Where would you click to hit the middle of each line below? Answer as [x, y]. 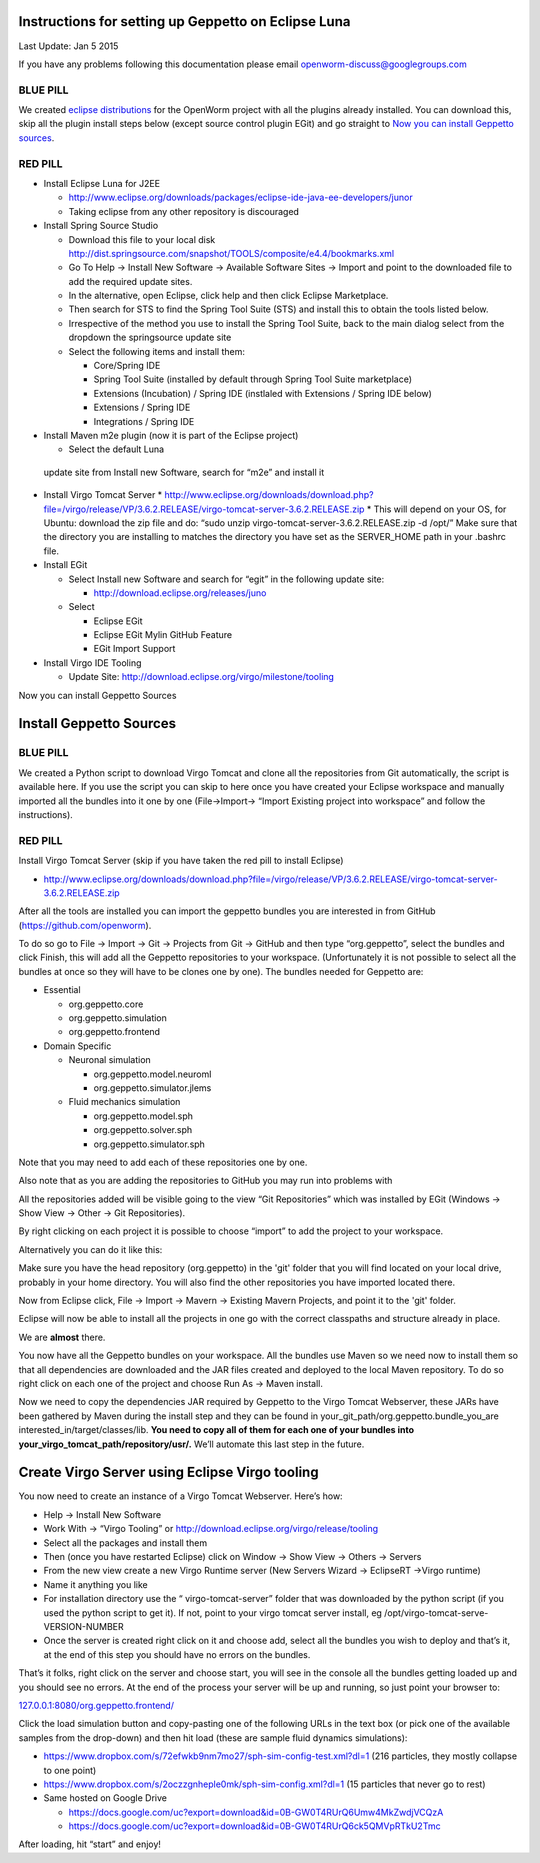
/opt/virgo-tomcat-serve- [436, 1612]
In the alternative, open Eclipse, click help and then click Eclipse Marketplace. [228, 296]
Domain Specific [77, 1046]
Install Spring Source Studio [101, 226]
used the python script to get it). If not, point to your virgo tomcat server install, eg [212, 1612]
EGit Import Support [134, 649]
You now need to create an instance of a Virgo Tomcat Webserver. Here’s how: [181, 1496]
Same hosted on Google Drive [105, 1798]
